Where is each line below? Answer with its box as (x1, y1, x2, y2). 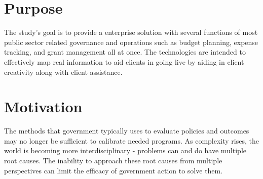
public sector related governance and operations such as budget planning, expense (4, 36, 258, 47)
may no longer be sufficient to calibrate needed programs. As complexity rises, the (4, 135, 259, 146)
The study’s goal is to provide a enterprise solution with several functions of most (4, 27, 258, 37)
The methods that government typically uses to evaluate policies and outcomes (4, 125, 249, 136)
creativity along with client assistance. (4, 66, 123, 77)
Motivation (4, 96, 83, 117)
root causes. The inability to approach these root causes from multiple (4, 155, 222, 165)
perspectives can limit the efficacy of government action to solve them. (4, 165, 223, 175)
